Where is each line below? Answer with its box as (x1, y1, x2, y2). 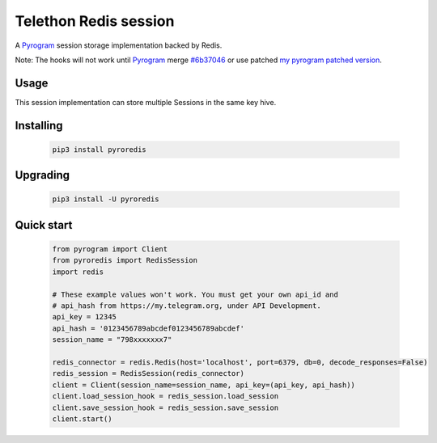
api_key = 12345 (52, 312, 117, 322)
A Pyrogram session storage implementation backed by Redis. (15, 40, 223, 50)
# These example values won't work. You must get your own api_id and (52, 289, 339, 299)
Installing (15, 118, 64, 133)
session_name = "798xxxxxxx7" (52, 335, 172, 344)
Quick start (15, 218, 73, 232)
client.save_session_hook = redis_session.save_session (52, 403, 279, 412)
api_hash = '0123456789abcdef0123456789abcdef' (52, 323, 244, 333)
